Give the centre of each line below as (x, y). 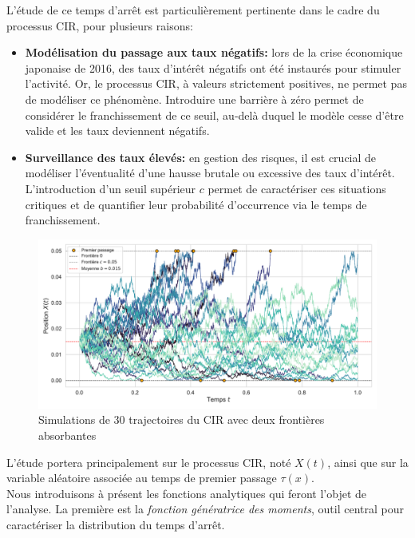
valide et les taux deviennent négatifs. (117, 131)
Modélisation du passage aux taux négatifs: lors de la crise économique (214, 52)
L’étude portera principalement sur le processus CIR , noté (149, 462)
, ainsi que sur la (368, 462)
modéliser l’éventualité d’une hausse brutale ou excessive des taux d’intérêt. (210, 173)
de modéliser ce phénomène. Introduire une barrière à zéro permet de (194, 99)
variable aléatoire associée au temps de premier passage (142, 478)
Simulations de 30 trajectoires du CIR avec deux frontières (182, 419)
